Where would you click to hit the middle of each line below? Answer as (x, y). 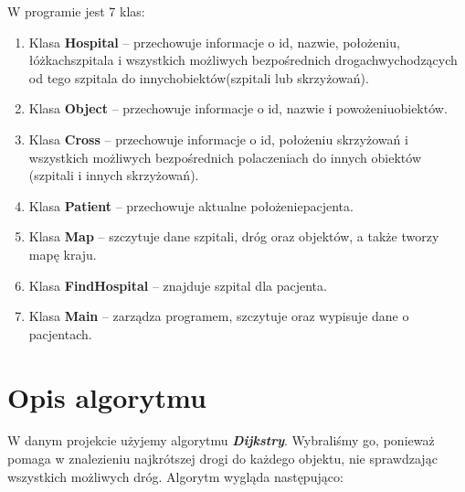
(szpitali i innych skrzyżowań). (114, 175)
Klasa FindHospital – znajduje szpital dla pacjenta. (178, 285)
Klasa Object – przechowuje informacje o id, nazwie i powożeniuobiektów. (238, 108)
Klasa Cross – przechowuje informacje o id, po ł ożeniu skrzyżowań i (218, 139)
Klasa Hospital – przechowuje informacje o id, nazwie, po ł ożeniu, (214, 42)
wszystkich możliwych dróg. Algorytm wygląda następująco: (175, 476)
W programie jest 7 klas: (76, 11)
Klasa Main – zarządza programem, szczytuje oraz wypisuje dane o (219, 316)
